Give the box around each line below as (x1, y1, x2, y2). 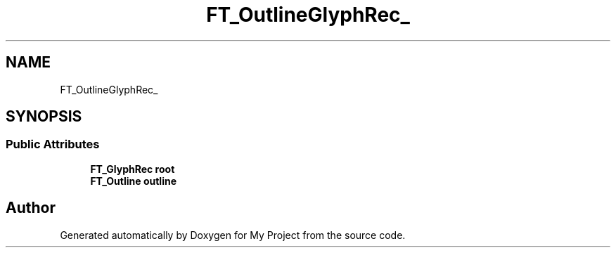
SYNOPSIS (6, 108, 82, 126)
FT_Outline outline (90, 174, 177, 187)
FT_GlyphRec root (90, 162, 175, 175)
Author (6, 199, 56, 217)
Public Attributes (6, 137, 100, 152)
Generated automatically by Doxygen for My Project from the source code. (60, 228, 406, 241)
